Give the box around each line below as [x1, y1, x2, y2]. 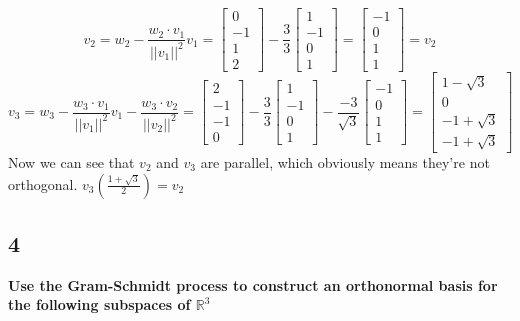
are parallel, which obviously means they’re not [200, 151, 490, 172]
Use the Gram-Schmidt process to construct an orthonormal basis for [8, 274, 498, 295]
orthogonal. [8, 173, 78, 194]
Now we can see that [8, 151, 135, 172]
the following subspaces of [8, 294, 191, 315]
